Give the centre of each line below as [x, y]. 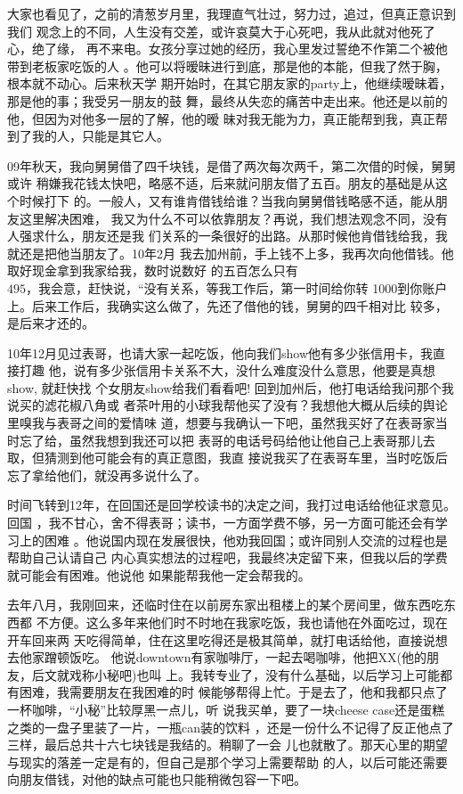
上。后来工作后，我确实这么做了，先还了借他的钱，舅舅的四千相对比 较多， [227, 305]
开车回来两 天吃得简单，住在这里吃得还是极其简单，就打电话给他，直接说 [221, 639]
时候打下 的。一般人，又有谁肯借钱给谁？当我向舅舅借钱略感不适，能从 [227, 200]
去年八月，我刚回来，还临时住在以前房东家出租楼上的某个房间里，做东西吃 [225, 605]
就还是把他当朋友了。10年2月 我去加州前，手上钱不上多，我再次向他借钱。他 [231, 253]
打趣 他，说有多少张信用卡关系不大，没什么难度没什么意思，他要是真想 [227, 370]
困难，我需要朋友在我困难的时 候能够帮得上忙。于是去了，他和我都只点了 [233, 692]
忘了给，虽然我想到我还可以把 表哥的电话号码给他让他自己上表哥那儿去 [227, 440]
